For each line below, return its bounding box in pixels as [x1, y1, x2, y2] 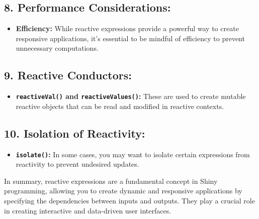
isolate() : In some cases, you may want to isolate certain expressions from [16, 149, 250, 159]
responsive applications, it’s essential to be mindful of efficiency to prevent [16, 33, 245, 43]
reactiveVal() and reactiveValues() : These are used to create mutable [16, 91, 246, 101]
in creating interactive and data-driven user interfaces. [4, 205, 171, 215]
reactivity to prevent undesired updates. [16, 159, 139, 169]
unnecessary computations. [16, 43, 99, 53]
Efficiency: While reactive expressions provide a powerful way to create [16, 23, 239, 34]
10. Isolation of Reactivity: [4, 125, 145, 141]
